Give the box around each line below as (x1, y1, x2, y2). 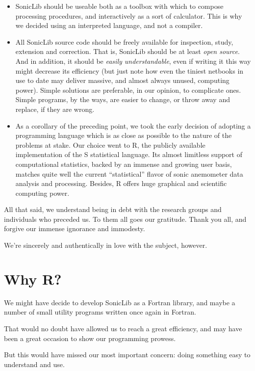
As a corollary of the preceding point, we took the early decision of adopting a (15, 120, 251, 131)
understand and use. (4, 359, 65, 369)
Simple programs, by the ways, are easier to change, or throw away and (15, 94, 230, 105)
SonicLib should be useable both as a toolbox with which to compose (15, 1, 224, 11)
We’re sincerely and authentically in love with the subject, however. (4, 240, 207, 250)
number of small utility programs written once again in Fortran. (4, 307, 196, 317)
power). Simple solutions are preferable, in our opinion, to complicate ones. (15, 84, 241, 95)
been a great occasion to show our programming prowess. (4, 333, 176, 343)
